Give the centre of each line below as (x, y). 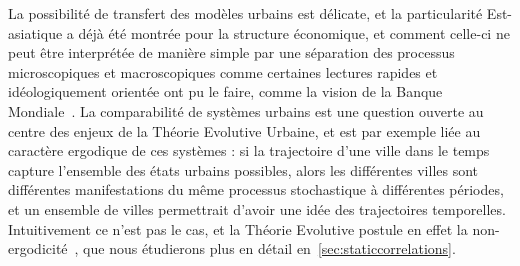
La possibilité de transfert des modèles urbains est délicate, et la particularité (245, 13)
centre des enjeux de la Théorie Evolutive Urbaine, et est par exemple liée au (244, 130)
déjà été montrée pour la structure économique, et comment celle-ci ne (294, 32)
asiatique (35, 32)
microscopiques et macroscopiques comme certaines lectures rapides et (223, 71)
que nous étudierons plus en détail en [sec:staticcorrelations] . (269, 248)
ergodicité (38, 248)
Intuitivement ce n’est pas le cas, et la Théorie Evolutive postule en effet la (238, 228)
